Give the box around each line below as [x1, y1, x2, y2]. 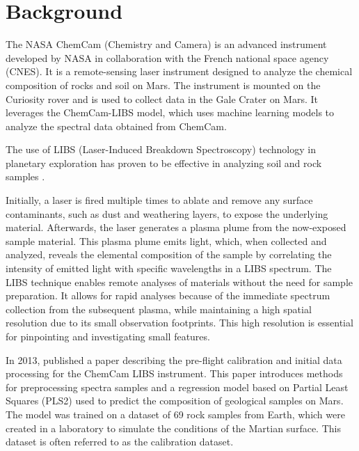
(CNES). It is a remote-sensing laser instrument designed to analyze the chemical [6, 64, 353, 79]
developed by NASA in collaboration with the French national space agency [6, 50, 329, 65]
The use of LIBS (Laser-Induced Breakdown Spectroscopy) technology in [6, 142, 316, 157]
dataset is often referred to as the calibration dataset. [6, 434, 234, 449]
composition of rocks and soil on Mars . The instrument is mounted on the [6, 77, 321, 92]
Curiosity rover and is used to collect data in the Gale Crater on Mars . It [6, 91, 319, 106]
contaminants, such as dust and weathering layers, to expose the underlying [6, 206, 328, 221]
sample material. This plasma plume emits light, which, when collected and [6, 233, 327, 248]
